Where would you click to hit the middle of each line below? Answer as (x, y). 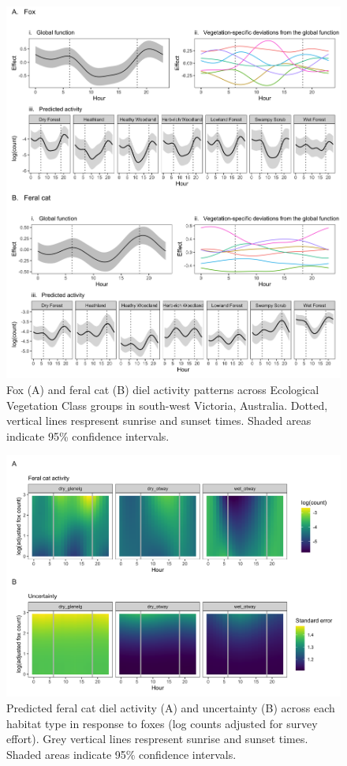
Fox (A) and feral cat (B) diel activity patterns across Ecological (163, 389)
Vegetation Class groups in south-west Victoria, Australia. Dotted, (167, 405)
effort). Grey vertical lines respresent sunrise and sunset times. (157, 739)
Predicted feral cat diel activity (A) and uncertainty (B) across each (171, 707)
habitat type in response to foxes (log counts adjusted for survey (162, 723)
